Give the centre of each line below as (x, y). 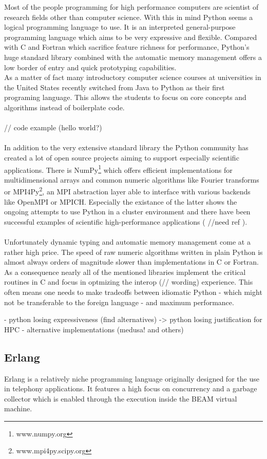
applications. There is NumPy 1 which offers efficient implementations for (118, 169)
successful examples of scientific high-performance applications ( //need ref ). (126, 221)
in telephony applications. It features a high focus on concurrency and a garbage (131, 388)
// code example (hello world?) (53, 127)
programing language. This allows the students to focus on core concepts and (125, 97)
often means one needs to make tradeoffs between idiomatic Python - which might (133, 292)
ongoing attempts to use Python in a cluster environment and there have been (127, 212)
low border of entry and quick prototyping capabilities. (90, 67)
